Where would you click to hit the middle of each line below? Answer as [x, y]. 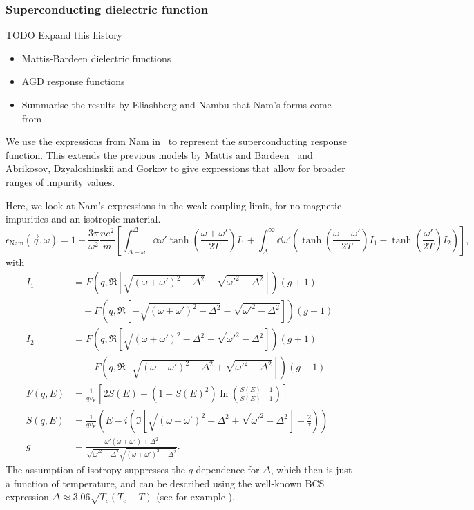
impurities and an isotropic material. [83, 219]
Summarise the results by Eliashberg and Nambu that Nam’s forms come [177, 104]
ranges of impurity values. [60, 181]
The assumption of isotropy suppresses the [95, 470]
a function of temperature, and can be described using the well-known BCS [165, 483]
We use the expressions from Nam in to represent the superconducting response [176, 141]
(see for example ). [196, 497]
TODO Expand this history [64, 35]
